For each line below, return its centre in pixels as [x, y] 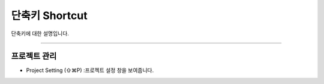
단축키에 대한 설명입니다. [40, 33]
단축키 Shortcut [49, 15]
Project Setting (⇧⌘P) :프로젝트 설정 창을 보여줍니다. [90, 70]
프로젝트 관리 [34, 56]
